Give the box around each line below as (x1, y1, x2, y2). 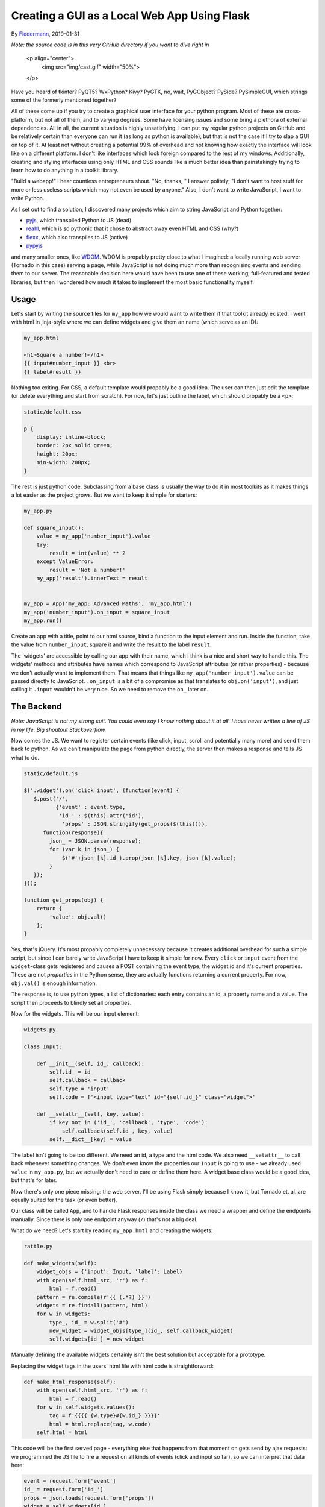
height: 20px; (36, 450, 78, 458)
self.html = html (36, 1429, 88, 1436)
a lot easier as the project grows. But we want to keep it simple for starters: (11, 491, 197, 499)
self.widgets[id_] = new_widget (49, 1336, 144, 1342)
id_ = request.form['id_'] (23, 1486, 104, 1493)
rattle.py (23, 1243, 53, 1250)
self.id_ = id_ (49, 1068, 94, 1075)
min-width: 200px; (36, 459, 91, 466)
